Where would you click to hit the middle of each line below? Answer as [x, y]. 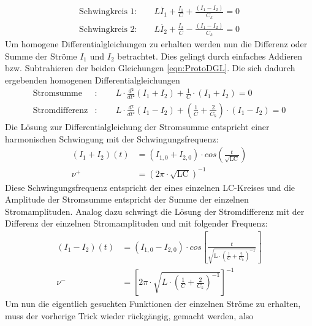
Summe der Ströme [41, 56]
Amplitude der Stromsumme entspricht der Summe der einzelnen [127, 199]
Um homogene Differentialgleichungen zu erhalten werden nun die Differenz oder [156, 44]
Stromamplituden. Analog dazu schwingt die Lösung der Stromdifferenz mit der [155, 211]
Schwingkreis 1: [108, 12]
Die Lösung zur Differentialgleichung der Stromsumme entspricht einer [137, 126]
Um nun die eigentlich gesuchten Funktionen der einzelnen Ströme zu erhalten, [153, 304]
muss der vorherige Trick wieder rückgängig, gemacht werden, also [129, 315]
